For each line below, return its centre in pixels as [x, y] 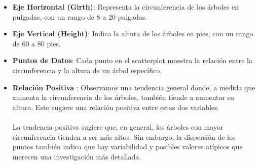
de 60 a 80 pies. [36, 43]
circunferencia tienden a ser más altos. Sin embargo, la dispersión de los [124, 136]
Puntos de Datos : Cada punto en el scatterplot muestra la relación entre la [132, 60]
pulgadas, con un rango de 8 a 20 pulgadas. [80, 16]
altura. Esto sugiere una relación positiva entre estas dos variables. [116, 107]
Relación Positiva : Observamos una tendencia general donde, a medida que [134, 87]
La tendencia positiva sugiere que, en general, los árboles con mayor [118, 126]
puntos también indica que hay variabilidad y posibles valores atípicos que [127, 147]
